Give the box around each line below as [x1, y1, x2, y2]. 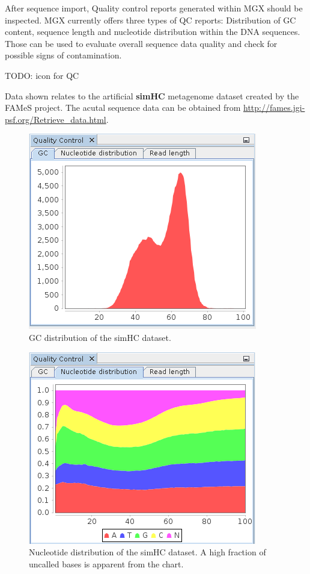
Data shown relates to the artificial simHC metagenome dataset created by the [5, 89, 299, 102]
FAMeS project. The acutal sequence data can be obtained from [5, 101, 241, 114]
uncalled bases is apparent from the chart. [29, 557, 184, 570]
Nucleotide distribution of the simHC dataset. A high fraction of [29, 546, 266, 558]
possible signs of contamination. [5, 49, 122, 61]
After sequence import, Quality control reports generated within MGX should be [5, 2, 303, 14]
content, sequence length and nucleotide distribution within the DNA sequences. [5, 25, 300, 38]
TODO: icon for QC [5, 69, 79, 81]
